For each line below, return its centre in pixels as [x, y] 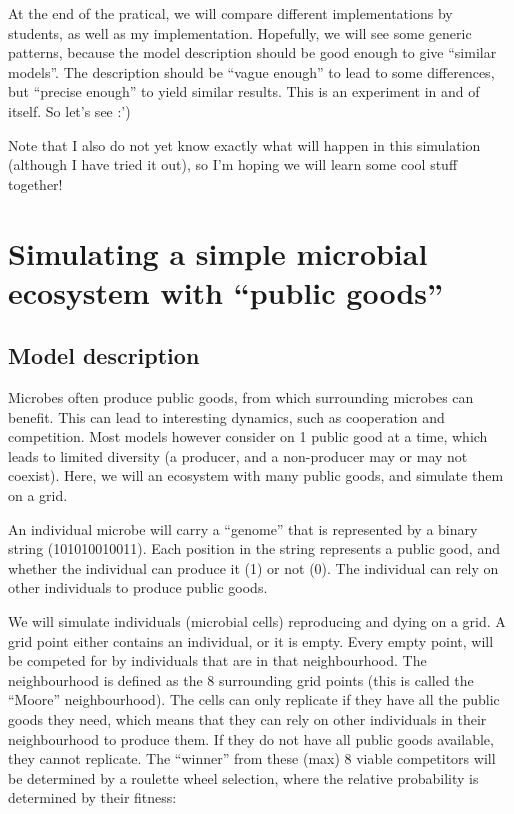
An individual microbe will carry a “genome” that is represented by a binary [243, 528]
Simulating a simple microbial [218, 252]
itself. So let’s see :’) [69, 110]
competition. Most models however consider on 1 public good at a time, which [248, 436]
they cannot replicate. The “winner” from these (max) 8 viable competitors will [252, 758]
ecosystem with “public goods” [225, 291]
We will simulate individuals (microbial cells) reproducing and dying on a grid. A [257, 621]
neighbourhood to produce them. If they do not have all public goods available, [251, 738]
